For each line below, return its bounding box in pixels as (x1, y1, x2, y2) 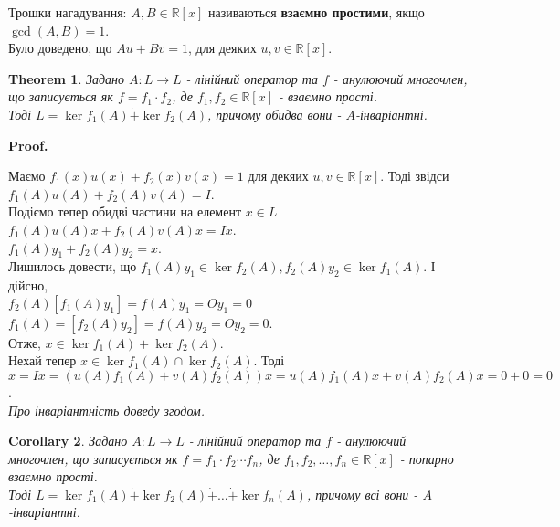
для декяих (248, 166, 309, 185)
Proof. (8, 135, 48, 154)
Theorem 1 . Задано (8, 69, 124, 88)
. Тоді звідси (380, 166, 449, 185)
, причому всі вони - (306, 484, 418, 503)
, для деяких (187, 38, 257, 58)
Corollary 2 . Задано (8, 431, 128, 450)
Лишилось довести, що (8, 257, 137, 276)
